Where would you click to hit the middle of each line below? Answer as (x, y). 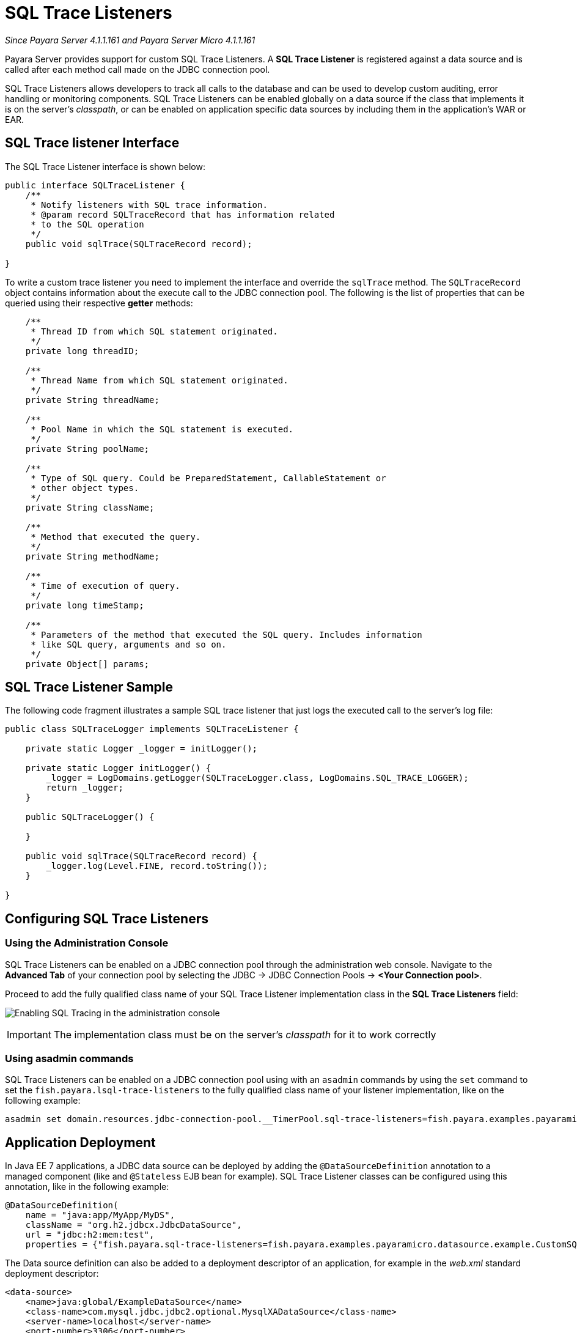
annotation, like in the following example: (87, 1187)
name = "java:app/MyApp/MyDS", (100, 1215)
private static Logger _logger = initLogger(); (141, 749)
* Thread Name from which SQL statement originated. (160, 380)
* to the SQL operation (87, 224)
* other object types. (85, 488)
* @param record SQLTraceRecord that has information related (183, 214)
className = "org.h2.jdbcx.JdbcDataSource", (134, 1225)
